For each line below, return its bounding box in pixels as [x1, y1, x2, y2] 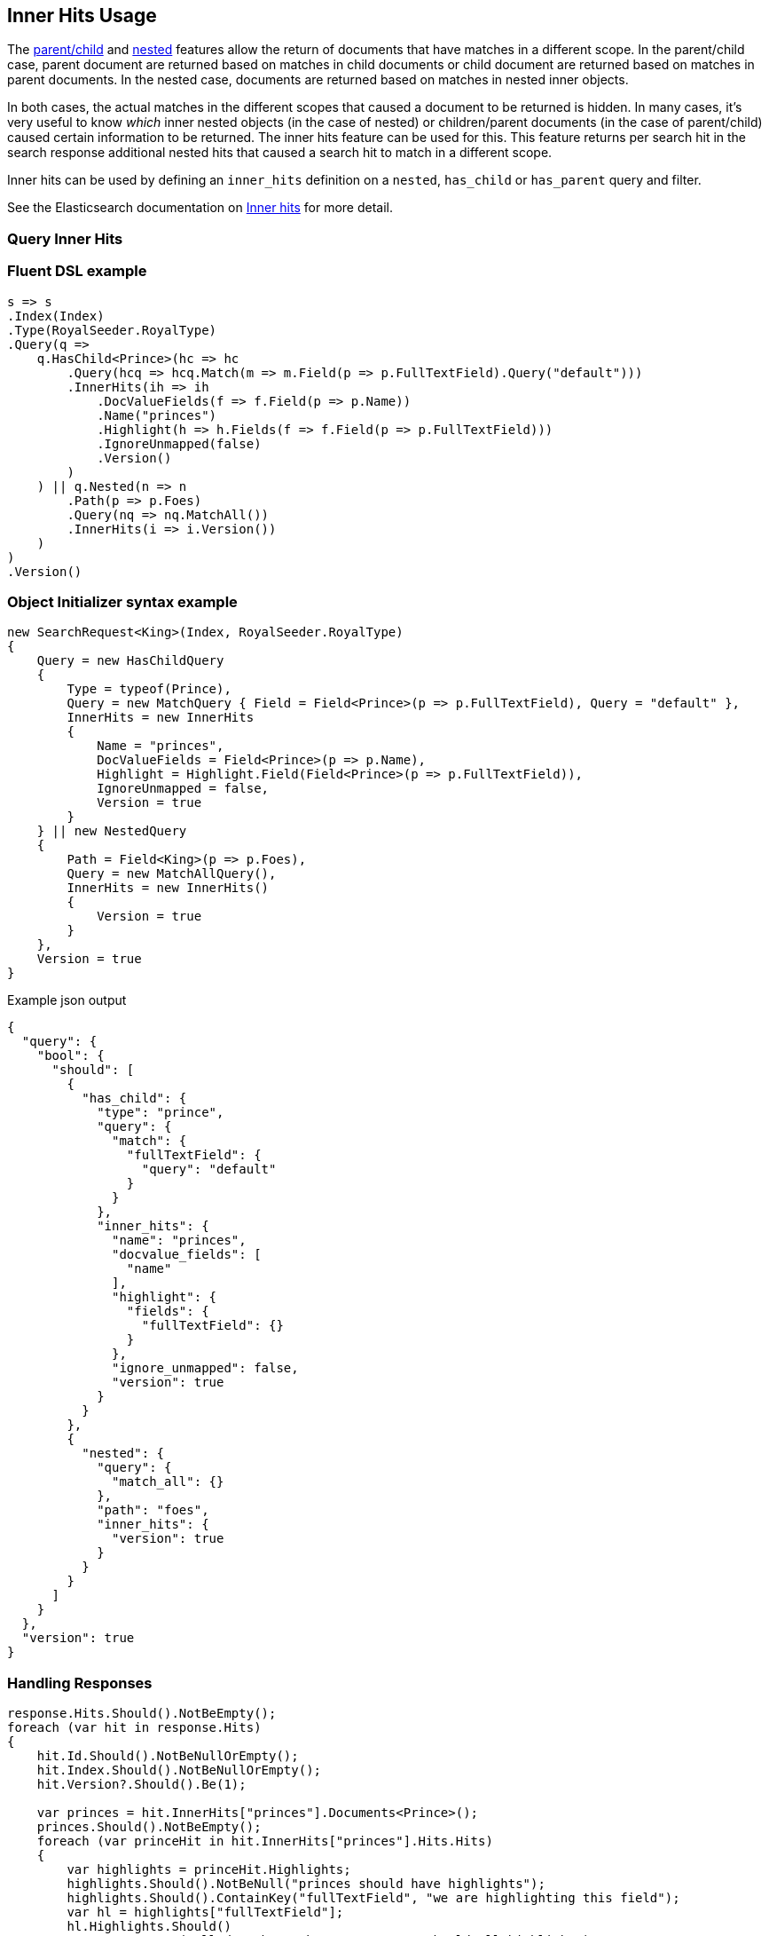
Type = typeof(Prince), [67, 682, 231, 697]
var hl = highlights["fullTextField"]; [67, 1905, 344, 1920]
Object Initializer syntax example [7, 592, 238, 611]
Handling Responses [7, 1673, 153, 1692]
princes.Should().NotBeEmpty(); [36, 1820, 262, 1835]
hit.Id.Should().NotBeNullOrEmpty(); [36, 1749, 299, 1764]
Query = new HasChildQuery [36, 653, 224, 668]
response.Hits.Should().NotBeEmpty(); [7, 1706, 277, 1721]
